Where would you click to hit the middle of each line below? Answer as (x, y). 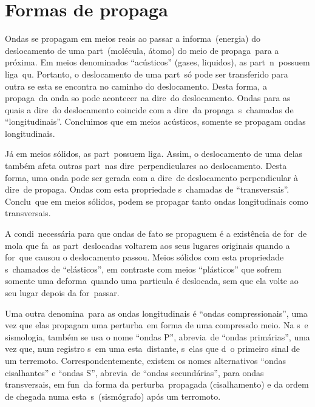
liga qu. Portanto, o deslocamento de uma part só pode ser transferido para (147, 74)
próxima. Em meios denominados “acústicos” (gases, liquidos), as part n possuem (157, 62)
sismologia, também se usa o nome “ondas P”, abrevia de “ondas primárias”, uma (157, 336)
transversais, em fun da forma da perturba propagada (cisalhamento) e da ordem (157, 384)
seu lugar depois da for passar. (62, 293)
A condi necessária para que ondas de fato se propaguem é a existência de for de (156, 233)
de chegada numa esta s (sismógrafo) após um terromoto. (113, 396)
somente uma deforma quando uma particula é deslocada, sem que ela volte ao (152, 281)
